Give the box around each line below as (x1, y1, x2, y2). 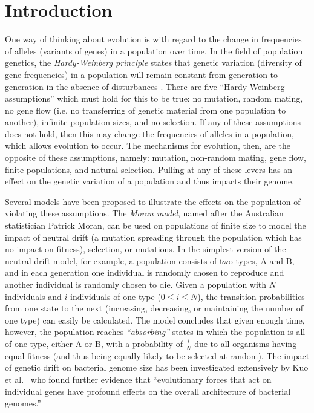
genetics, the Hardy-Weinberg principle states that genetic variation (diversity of (5, 56, 302, 69)
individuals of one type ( (70, 290, 161, 302)
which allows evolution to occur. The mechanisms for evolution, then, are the (5, 139, 291, 152)
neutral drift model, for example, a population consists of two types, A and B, (5, 254, 295, 267)
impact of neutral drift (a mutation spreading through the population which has (5, 230, 302, 243)
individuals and (5, 290, 62, 302)
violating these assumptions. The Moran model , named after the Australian (5, 207, 284, 220)
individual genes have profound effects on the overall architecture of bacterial (5, 385, 291, 397)
